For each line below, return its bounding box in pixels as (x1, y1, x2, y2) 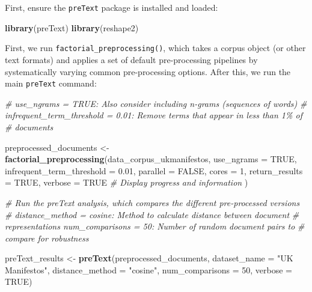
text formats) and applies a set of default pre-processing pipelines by (5, 53, 258, 65)
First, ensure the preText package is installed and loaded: (5, 1, 218, 13)
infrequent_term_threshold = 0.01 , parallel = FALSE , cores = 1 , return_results (5, 164, 303, 177)
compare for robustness (5, 231, 89, 244)
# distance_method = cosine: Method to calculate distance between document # (5, 208, 299, 221)
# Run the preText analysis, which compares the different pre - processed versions (5, 196, 300, 208)
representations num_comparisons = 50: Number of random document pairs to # (5, 220, 305, 233)
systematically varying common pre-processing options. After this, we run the (5, 65, 291, 78)
